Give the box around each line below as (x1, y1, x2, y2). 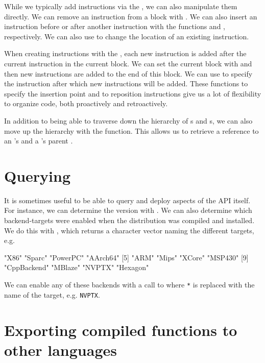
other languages (4, 339, 117, 360)
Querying (4, 165, 71, 186)
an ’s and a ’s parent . (4, 135, 73, 146)
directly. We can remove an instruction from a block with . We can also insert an (4, 11, 257, 21)
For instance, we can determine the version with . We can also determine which (4, 205, 252, 215)
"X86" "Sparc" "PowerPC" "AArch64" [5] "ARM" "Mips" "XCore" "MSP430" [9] (4, 252, 249, 262)
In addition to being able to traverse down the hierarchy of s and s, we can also (4, 115, 253, 126)
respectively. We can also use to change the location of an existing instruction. (4, 31, 249, 41)
